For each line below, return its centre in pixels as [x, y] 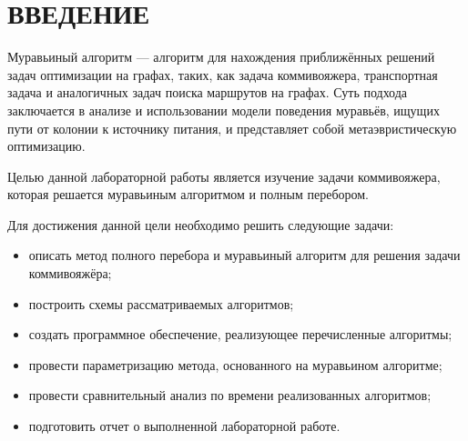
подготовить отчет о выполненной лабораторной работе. [184, 426]
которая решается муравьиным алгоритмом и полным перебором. [188, 194]
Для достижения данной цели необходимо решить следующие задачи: [201, 224]
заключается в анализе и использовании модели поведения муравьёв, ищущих [224, 110]
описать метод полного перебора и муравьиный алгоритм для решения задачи [244, 255]
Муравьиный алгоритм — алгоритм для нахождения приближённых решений [221, 57]
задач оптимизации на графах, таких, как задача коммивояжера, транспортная [223, 74]
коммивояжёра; [70, 273]
